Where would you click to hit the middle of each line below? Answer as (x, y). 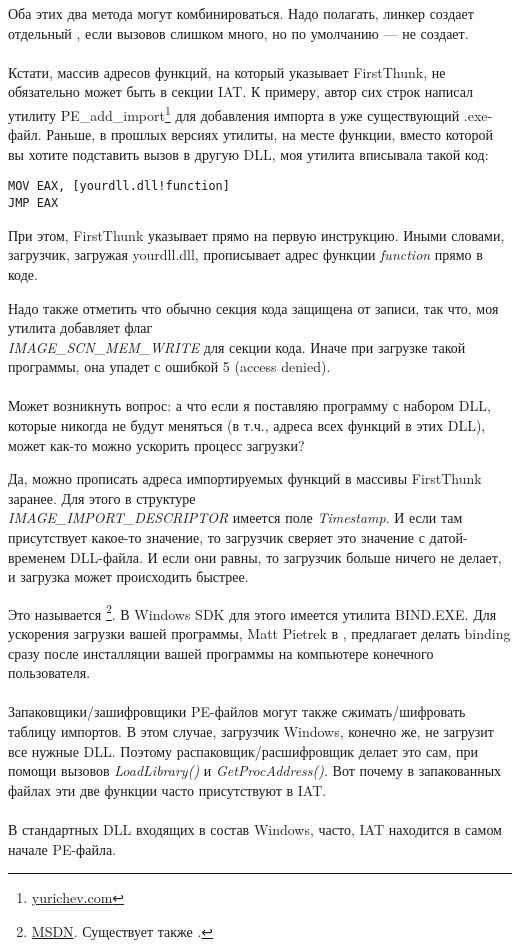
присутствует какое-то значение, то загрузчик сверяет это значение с (216, 537)
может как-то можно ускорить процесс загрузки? (156, 444)
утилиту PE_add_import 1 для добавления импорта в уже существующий (234, 113)
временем (37, 556)
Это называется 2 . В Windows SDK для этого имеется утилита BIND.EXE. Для (252, 612)
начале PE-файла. (62, 848)
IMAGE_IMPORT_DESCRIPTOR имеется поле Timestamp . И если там (235, 517)
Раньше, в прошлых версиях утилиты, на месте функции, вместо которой (270, 134)
